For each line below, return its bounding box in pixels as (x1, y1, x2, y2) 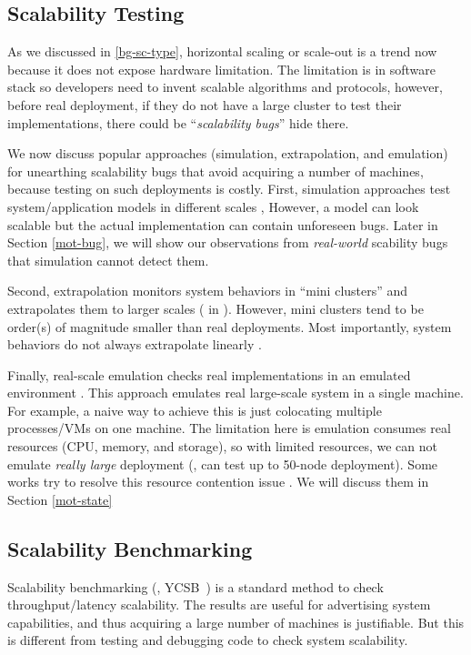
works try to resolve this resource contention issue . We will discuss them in (7, 472, 429, 491)
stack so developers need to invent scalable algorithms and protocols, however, (7, 77, 443, 96)
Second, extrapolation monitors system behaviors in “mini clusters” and (7, 281, 408, 300)
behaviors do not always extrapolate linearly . (7, 335, 262, 354)
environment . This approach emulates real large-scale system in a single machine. (7, 383, 464, 402)
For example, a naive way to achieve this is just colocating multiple (7, 400, 382, 419)
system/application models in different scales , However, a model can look (7, 196, 419, 216)
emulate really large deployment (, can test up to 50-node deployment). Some (7, 454, 438, 473)
